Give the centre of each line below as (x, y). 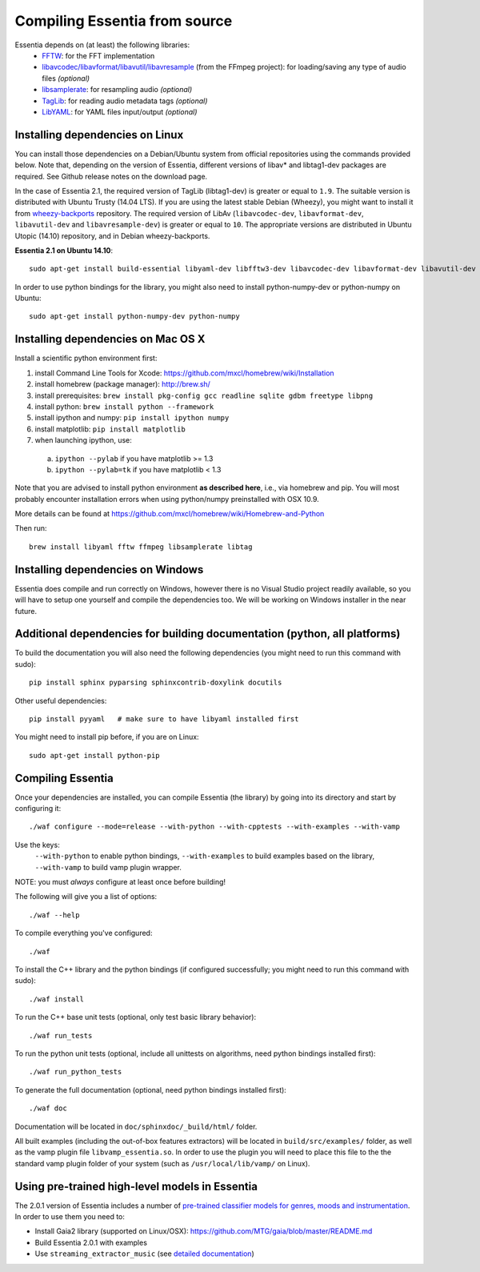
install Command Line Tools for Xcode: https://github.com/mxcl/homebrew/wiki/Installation (185, 373)
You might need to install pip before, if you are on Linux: (107, 737)
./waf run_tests (61, 1035)
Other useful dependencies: (61, 700)
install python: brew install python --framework (124, 406)
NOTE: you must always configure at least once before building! (120, 882)
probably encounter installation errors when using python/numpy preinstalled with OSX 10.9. (167, 499)
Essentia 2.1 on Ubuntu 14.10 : (64, 250)
